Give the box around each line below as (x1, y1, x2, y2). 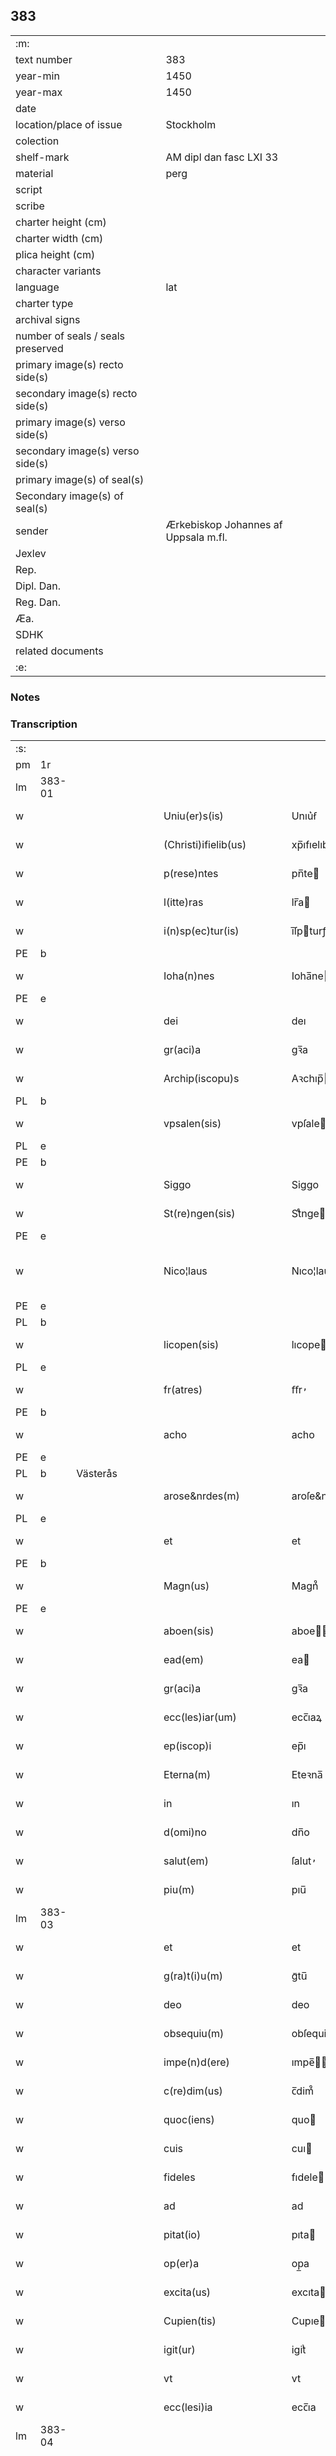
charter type (15, 296, 74, 310)
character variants (15, 264, 102, 278)
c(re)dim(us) (163, 2084, 223, 2098)
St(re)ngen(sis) (163, 1207, 236, 1221)
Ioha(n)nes (163, 969, 215, 983)
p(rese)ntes (163, 867, 219, 881)
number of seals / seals (15, 329, 126, 343)
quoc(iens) (163, 2113, 215, 2127)
